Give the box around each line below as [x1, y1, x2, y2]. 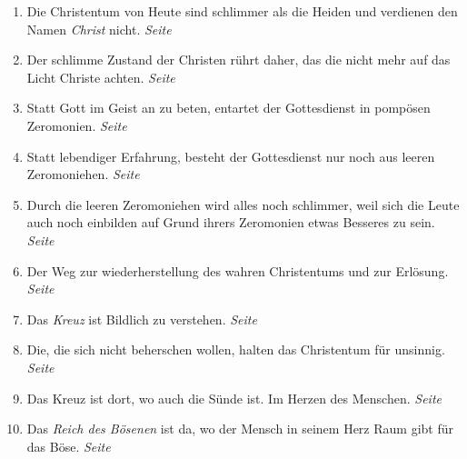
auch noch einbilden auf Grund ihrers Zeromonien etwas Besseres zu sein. [26, 213, 435, 232]
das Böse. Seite [26, 436, 111, 455]
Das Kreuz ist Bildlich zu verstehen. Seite [26, 309, 257, 328]
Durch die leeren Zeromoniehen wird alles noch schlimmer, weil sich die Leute [26, 195, 460, 214]
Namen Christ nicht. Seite [26, 19, 172, 38]
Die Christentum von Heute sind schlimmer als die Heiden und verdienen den [26, 2, 458, 20]
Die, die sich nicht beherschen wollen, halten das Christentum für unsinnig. [26, 340, 445, 359]
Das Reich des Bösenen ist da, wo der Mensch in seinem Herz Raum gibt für [26, 419, 453, 438]
